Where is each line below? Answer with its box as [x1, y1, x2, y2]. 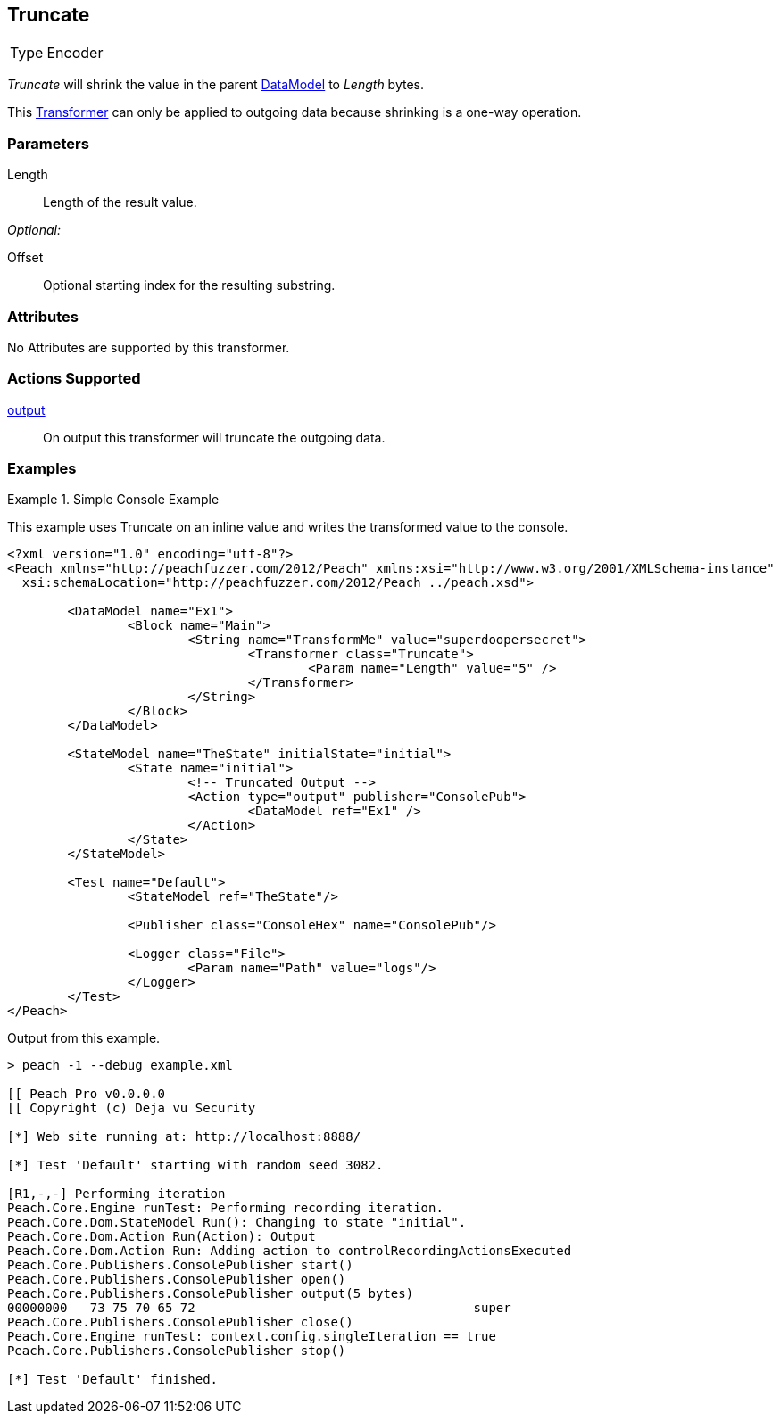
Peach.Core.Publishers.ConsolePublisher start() [7, 1258, 353, 1273]
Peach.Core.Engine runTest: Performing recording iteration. [7, 1201, 444, 1216]
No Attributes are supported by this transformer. [7, 339, 290, 355]
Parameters [7, 134, 89, 153]
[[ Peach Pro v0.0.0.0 [7, 1086, 166, 1102]
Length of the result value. [43, 194, 197, 211]
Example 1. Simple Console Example [7, 492, 220, 508]
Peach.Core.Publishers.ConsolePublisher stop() [7, 1343, 346, 1359]
